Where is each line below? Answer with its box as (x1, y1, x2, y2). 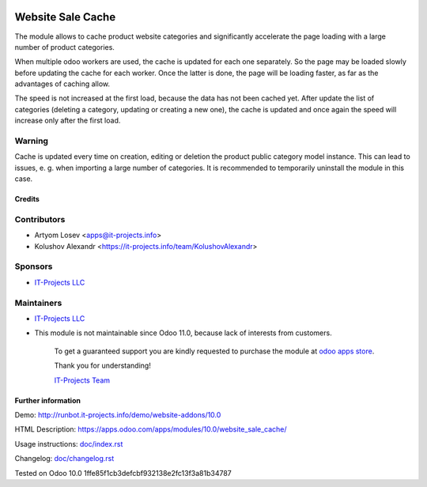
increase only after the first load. (14, 115, 121, 126)
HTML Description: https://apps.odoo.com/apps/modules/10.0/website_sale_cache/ (14, 425, 288, 434)
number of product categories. (14, 42, 115, 51)
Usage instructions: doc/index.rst (14, 439, 123, 448)
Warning (14, 135, 49, 146)
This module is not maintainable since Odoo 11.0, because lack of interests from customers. (34, 328, 332, 338)
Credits (14, 194, 40, 204)
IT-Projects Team (54, 376, 111, 385)
